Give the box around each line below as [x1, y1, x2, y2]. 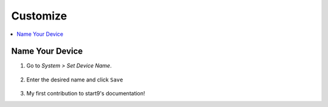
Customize [11, 9, 67, 22]
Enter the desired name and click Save [26, 76, 123, 83]
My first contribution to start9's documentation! [26, 90, 145, 97]
